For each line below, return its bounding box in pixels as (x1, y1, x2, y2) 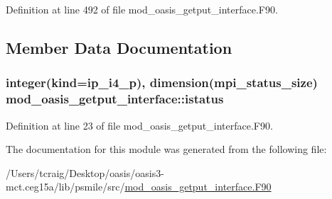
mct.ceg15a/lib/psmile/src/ (6, 179, 125, 194)
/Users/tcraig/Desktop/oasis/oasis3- (6, 165, 164, 180)
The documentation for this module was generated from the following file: (6, 142, 327, 157)
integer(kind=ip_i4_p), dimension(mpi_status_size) (6, 74, 318, 91)
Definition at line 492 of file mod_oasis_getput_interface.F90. (6, 2, 278, 16)
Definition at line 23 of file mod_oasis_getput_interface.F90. (6, 118, 273, 132)
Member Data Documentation (6, 36, 232, 58)
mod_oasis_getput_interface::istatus (6, 90, 224, 108)
